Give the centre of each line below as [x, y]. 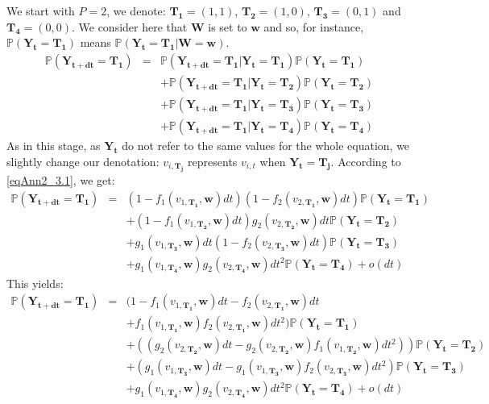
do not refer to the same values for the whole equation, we [266, 145]
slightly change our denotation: [83, 161]
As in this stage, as [54, 145]
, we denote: [136, 10]
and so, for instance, [314, 26]
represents [213, 161]
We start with [41, 10]
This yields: [35, 283]
